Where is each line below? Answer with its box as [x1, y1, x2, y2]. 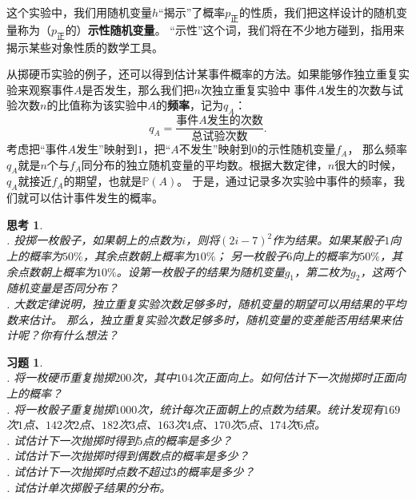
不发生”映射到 [178, 141, 252, 157]
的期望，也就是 [63, 173, 142, 189]
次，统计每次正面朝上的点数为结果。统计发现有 [137, 400, 384, 417]
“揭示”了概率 [158, 4, 226, 20]
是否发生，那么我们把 [82, 81, 194, 97]
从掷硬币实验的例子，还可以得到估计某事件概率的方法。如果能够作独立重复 [6, 65, 398, 82]
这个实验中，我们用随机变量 [6, 4, 152, 20]
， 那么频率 [347, 141, 408, 157]
